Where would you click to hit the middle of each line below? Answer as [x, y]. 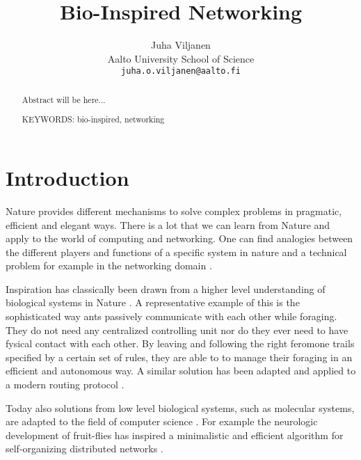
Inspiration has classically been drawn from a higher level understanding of [166, 288]
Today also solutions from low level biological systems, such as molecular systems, [180, 407]
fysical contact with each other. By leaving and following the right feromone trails [180, 343]
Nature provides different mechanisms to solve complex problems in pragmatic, [174, 211]
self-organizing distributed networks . [85, 449]
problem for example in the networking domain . [109, 265]
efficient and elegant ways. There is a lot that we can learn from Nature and [168, 224]
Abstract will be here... [64, 99]
